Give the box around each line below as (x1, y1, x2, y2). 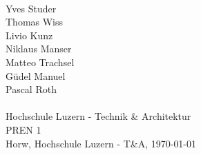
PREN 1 (6, 122, 41, 136)
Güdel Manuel (6, 68, 66, 83)
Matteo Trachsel (6, 54, 75, 69)
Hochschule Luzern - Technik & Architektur (6, 109, 191, 123)
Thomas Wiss (6, 14, 64, 29)
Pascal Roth (6, 82, 57, 96)
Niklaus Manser (6, 41, 72, 56)
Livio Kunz (6, 28, 53, 42)
